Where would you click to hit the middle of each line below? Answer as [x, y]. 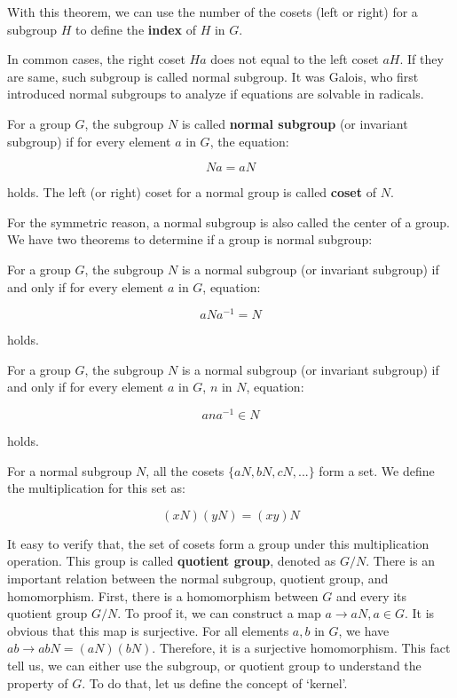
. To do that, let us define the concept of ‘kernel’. [215, 682]
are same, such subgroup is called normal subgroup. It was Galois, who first [213, 76]
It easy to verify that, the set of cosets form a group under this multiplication [218, 543]
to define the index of [136, 29]
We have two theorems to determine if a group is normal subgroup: [190, 239]
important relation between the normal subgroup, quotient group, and [198, 579]
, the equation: [249, 141]
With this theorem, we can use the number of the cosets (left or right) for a [213, 12]
